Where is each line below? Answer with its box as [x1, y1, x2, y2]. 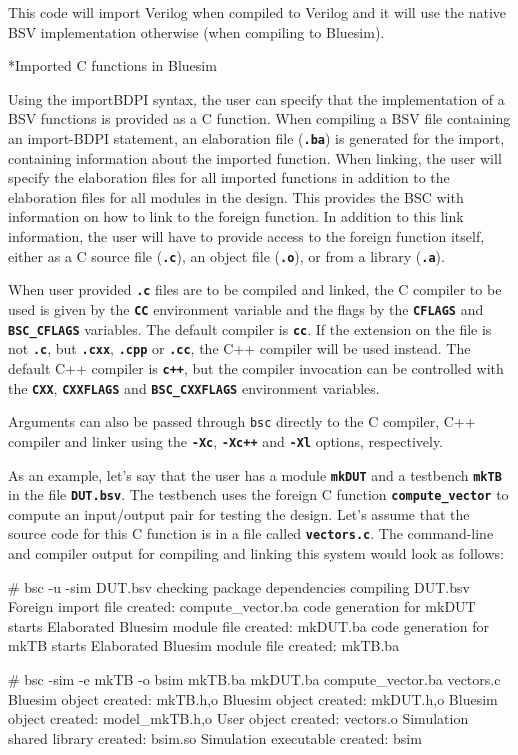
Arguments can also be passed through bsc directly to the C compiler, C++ [8, 411, 476, 432]
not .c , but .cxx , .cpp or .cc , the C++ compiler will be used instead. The [8, 338, 471, 359]
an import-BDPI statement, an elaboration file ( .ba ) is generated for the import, [8, 127, 505, 148]
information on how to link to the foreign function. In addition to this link [8, 206, 464, 227]
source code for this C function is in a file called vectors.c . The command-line [8, 523, 494, 544]
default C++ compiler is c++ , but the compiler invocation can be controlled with [8, 357, 504, 378]
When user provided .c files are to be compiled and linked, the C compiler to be [8, 279, 502, 300]
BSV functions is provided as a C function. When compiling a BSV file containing [8, 108, 511, 129]
